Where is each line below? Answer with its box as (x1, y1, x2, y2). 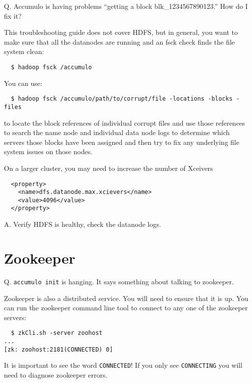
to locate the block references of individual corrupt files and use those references (4, 117, 245, 128)
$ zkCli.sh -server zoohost (11, 329, 103, 337)
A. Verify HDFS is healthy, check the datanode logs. (4, 219, 161, 229)
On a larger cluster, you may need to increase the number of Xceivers (4, 163, 213, 173)
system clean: (4, 46, 44, 56)
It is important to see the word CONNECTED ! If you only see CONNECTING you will (4, 360, 243, 370)
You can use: (4, 78, 42, 88)
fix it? (4, 10, 22, 21)
